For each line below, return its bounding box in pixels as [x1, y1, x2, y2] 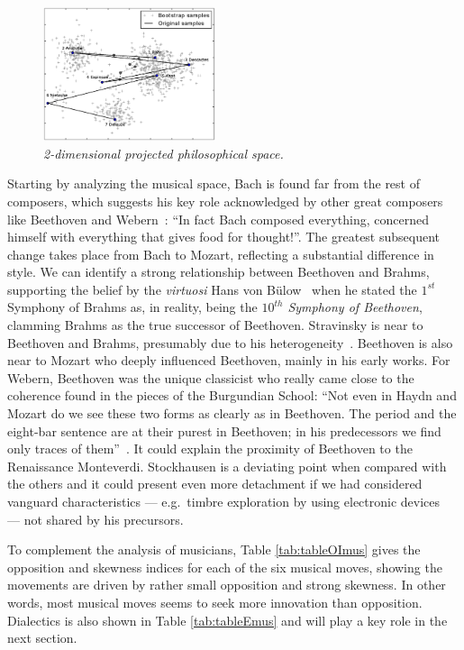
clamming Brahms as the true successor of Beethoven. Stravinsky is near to [7, 316, 423, 334]
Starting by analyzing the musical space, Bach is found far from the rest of [7, 174, 420, 193]
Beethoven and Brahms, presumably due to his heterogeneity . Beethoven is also [7, 333, 453, 352]
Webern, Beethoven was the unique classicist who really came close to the [7, 368, 414, 387]
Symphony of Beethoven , [287, 298, 423, 316]
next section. [7, 628, 77, 647]
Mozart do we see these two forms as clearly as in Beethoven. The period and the [7, 404, 457, 423]
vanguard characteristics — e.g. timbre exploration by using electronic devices [7, 492, 441, 510]
